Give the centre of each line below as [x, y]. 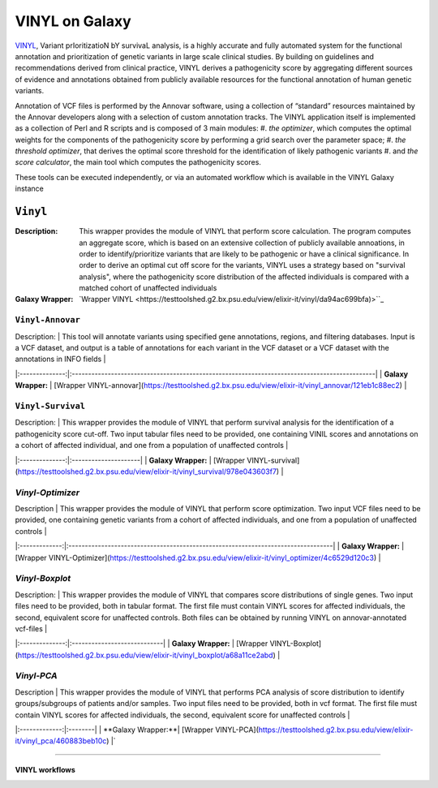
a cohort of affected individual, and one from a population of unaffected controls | [152, 446]
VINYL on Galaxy [73, 21]
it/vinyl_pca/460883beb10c [61, 741]
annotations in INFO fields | [60, 359]
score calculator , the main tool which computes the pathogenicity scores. [138, 162]
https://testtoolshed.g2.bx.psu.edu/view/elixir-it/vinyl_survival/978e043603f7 [147, 472]
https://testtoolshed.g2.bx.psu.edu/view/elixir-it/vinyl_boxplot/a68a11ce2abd [145, 655]
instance [29, 189]
